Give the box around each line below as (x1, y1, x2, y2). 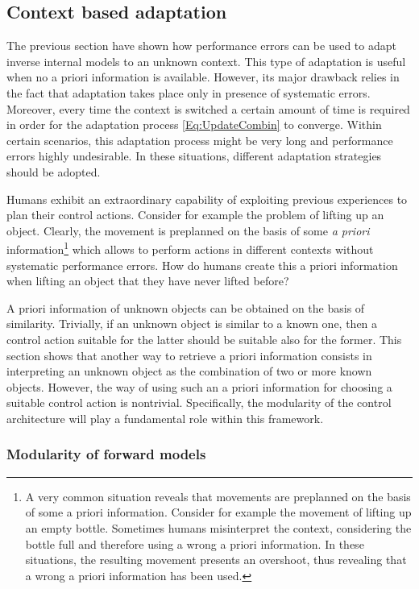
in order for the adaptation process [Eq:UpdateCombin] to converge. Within (6, 116, 382, 133)
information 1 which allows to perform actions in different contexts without (6, 239, 374, 257)
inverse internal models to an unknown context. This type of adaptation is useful (6, 52, 406, 69)
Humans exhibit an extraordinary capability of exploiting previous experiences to (6, 190, 408, 207)
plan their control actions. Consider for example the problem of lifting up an (6, 206, 384, 223)
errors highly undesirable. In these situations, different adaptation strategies (6, 147, 382, 164)
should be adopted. (6, 163, 101, 180)
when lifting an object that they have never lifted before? (6, 272, 289, 289)
